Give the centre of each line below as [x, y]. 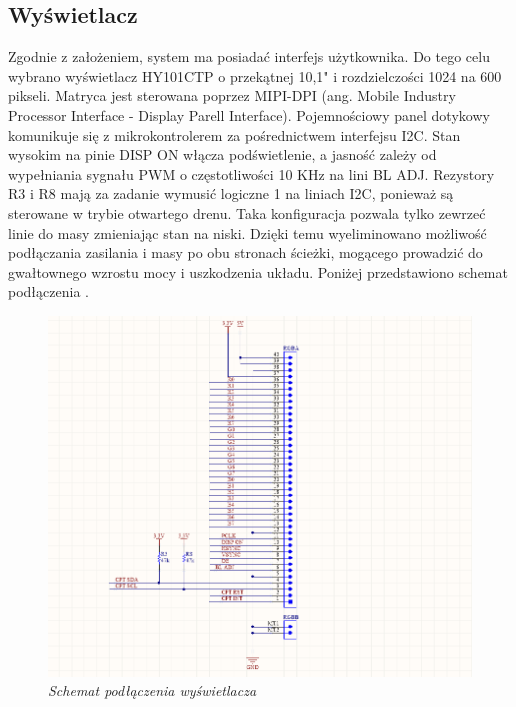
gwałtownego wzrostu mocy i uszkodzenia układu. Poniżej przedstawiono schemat [258, 271]
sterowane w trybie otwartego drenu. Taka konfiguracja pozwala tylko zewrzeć [247, 212]
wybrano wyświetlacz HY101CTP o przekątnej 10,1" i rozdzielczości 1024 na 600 [255, 75]
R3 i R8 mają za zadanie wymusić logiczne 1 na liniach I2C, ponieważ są [231, 193]
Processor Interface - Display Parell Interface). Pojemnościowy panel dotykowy [249, 114]
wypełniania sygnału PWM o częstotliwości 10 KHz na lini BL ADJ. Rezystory [251, 173]
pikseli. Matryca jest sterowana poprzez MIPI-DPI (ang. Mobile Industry [232, 95]
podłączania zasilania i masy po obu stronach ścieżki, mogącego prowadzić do [245, 252]
